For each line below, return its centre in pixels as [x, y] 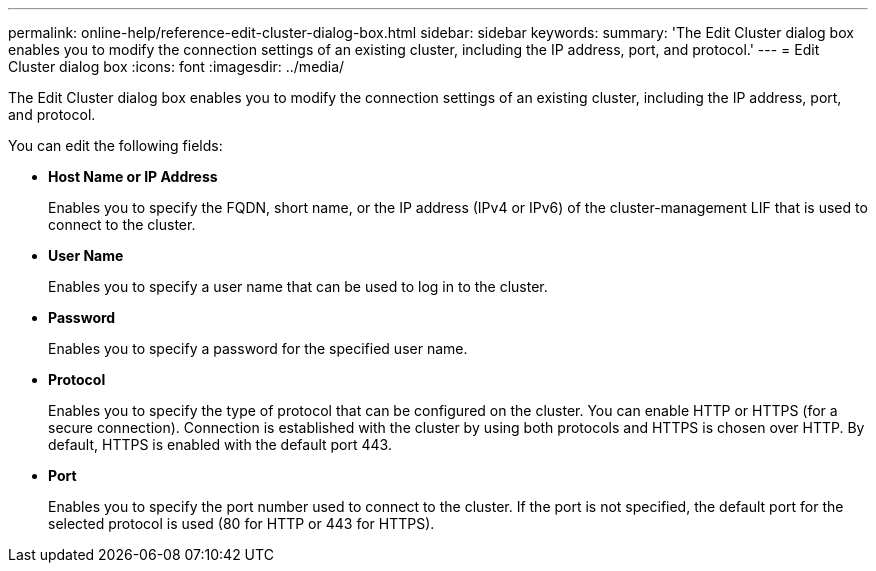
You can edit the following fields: [115, 145]
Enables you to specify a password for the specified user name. [258, 348]
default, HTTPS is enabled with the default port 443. [220, 444]
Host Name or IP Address [133, 176]
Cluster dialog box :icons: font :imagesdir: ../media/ [176, 66]
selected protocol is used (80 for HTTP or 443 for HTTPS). [241, 523]
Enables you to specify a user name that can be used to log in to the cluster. [298, 286]
